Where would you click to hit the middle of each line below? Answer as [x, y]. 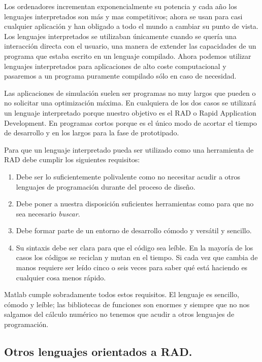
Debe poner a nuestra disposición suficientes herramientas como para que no [135, 204]
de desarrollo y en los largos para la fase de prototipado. [92, 133]
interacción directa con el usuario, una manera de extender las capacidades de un [130, 46]
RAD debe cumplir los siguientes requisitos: [72, 159]
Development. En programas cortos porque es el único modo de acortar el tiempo [130, 122]
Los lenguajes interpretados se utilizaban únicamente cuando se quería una [120, 36]
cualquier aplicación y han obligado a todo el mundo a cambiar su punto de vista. [131, 26]
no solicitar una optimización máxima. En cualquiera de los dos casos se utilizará [130, 103]
